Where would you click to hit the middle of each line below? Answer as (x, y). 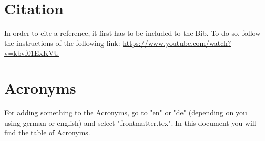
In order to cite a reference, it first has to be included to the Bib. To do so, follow (132, 33)
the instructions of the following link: (62, 43)
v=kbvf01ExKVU (32, 53)
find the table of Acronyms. (47, 133)
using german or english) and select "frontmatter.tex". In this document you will (130, 122)
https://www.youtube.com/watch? (177, 43)
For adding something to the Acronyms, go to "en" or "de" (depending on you (126, 113)
